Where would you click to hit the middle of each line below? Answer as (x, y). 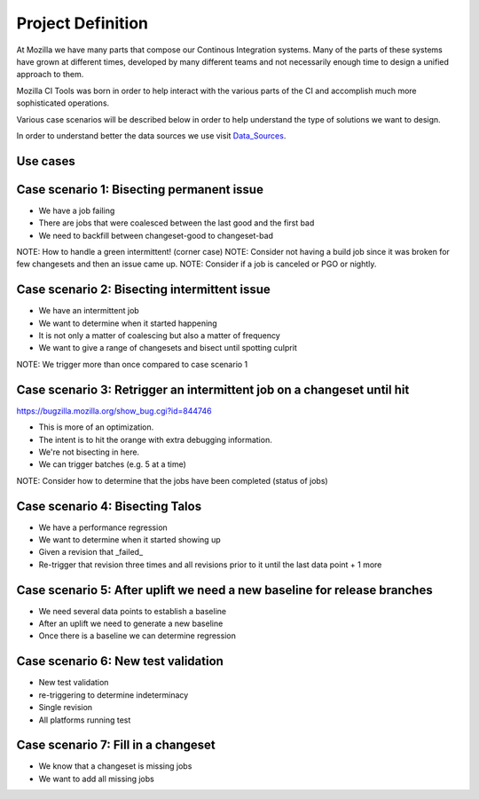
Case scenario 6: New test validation (120, 661)
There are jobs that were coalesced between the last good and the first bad (177, 223)
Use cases (46, 161)
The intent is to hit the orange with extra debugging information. (155, 439)
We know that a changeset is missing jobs (115, 766)
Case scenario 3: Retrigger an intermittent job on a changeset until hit (213, 389)
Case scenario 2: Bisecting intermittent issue (143, 290)
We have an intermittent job (89, 311)
